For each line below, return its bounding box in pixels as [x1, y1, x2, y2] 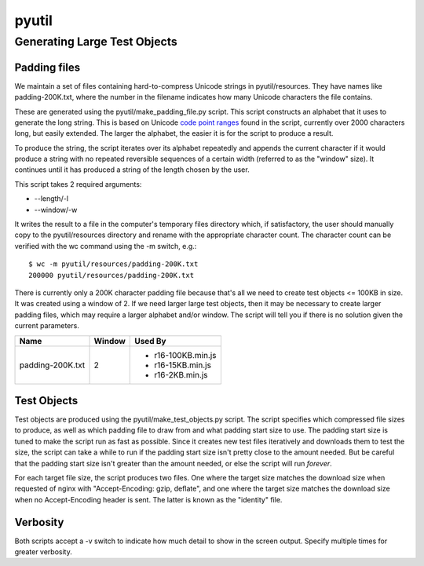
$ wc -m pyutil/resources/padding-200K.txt [28, 260, 199, 268]
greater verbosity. [14, 547, 72, 557]
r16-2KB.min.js [154, 369, 208, 380]
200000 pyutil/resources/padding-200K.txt [28, 271, 195, 279]
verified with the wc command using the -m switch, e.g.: [14, 241, 197, 250]
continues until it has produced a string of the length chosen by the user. [14, 165, 250, 174]
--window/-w [34, 205, 78, 214]
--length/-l [34, 194, 69, 203]
